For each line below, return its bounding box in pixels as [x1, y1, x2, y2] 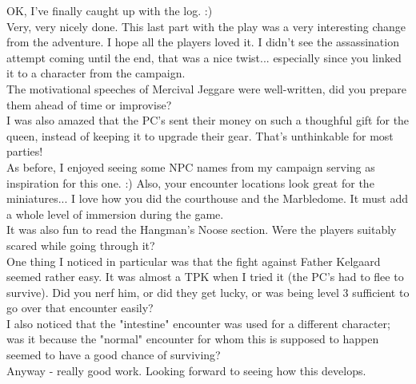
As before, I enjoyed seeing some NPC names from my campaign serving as [6, 158, 375, 175]
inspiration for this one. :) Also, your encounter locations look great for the [6, 174, 374, 191]
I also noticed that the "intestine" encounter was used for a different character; [6, 315, 390, 331]
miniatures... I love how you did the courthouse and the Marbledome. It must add [6, 190, 409, 207]
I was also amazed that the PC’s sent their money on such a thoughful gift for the [6, 112, 410, 129]
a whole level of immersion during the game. [6, 205, 224, 222]
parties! [6, 143, 43, 160]
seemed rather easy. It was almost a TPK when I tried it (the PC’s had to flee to [6, 268, 404, 285]
